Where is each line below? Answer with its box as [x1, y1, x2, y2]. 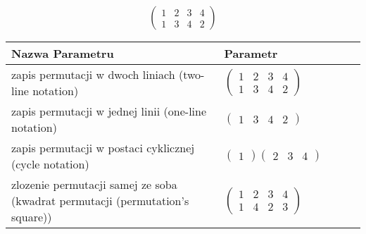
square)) [11, 209, 52, 226]
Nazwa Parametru [11, 45, 114, 62]
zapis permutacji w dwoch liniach [11, 66, 175, 83]
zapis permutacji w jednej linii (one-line [11, 103, 207, 120]
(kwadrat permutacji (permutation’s [11, 192, 189, 209]
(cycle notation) [11, 156, 89, 173]
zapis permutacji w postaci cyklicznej [11, 140, 195, 156]
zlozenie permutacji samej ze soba [11, 176, 177, 193]
